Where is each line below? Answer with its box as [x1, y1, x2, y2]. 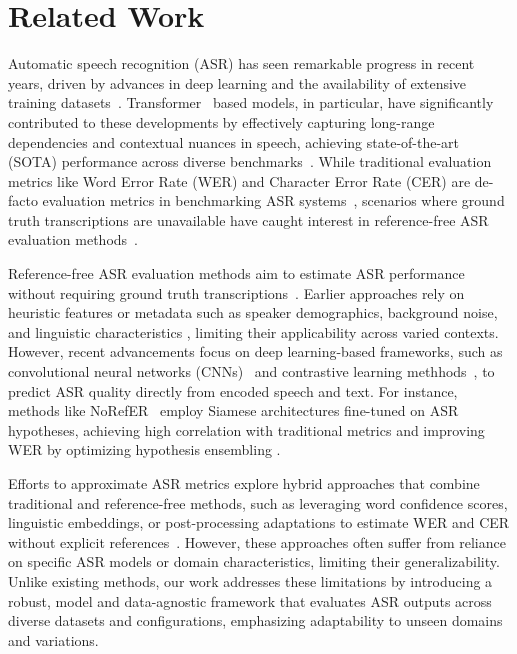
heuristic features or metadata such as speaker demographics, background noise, [8, 302, 498, 323]
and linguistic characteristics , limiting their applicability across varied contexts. [8, 321, 499, 342]
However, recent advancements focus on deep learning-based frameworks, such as [8, 341, 503, 362]
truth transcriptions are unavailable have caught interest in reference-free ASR [8, 209, 489, 230]
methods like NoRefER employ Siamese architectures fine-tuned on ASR [8, 400, 459, 421]
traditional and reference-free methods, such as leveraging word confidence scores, [8, 492, 508, 513]
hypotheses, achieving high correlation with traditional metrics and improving [8, 419, 485, 440]
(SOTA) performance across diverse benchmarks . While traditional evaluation [8, 151, 492, 172]
